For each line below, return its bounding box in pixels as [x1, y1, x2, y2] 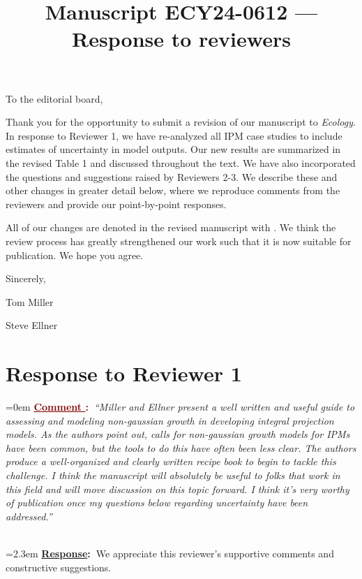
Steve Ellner [6, 318, 58, 332]
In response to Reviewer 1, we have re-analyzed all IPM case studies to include [6, 128, 342, 142]
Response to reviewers [72, 24, 291, 53]
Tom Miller [6, 294, 54, 309]
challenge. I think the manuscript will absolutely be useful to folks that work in [6, 467, 340, 482]
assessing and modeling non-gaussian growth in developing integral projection [6, 413, 334, 427]
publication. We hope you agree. [6, 247, 144, 262]
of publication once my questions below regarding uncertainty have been [6, 495, 308, 510]
